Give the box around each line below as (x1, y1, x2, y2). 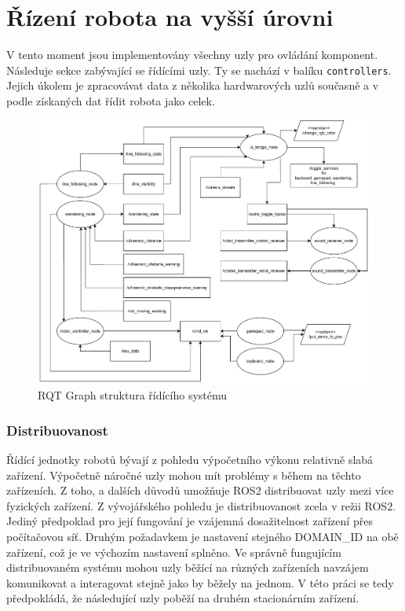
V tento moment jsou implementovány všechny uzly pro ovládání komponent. (6, 46, 378, 63)
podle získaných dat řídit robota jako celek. (6, 92, 215, 109)
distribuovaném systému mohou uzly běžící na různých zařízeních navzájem (6, 559, 369, 576)
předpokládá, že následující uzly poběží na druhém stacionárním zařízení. (6, 590, 359, 606)
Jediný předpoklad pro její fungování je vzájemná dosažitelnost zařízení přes (6, 513, 373, 529)
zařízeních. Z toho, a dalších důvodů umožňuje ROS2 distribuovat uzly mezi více (6, 482, 394, 499)
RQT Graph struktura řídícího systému (38, 387, 228, 403)
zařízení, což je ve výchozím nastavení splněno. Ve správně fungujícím (6, 543, 341, 560)
